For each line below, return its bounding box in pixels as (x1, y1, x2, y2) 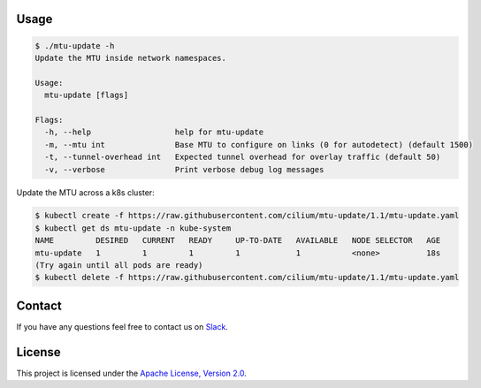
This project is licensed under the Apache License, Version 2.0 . (16, 368, 247, 378)
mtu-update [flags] (44, 90, 129, 101)
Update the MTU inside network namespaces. (34, 53, 227, 63)
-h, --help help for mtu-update (44, 127, 264, 137)
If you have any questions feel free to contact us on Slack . (16, 321, 229, 331)
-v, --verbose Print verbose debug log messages (44, 164, 324, 174)
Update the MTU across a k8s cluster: (16, 186, 155, 198)
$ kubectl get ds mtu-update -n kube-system (34, 223, 232, 233)
